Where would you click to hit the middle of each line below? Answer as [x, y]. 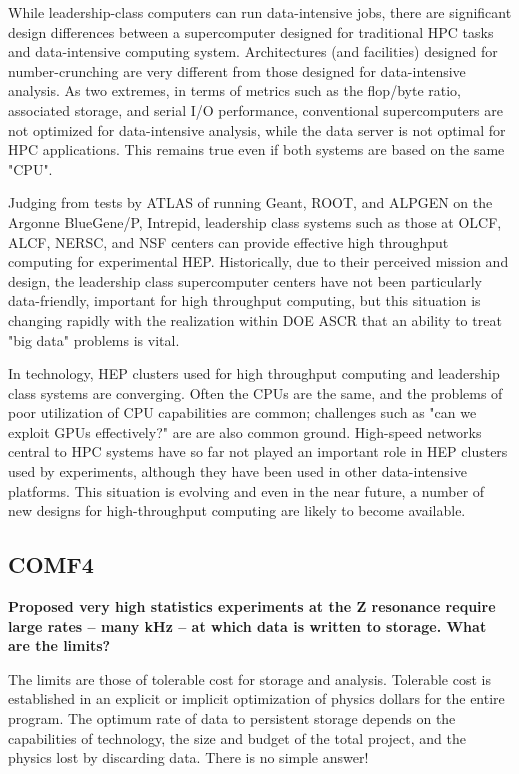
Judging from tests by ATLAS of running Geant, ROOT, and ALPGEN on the [250, 202]
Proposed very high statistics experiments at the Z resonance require [252, 606]
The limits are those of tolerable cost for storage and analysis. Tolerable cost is [249, 678]
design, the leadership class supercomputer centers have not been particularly [245, 280]
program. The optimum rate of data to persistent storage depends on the [232, 718]
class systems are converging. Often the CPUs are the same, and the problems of [255, 392]
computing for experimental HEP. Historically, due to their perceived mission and [258, 261]
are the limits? [59, 645]
